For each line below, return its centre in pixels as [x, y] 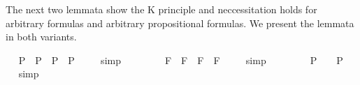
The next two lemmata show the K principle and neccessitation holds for [161, 9]
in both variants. [41, 37]
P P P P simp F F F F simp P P [181, 60]
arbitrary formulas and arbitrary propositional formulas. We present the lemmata [180, 23]
